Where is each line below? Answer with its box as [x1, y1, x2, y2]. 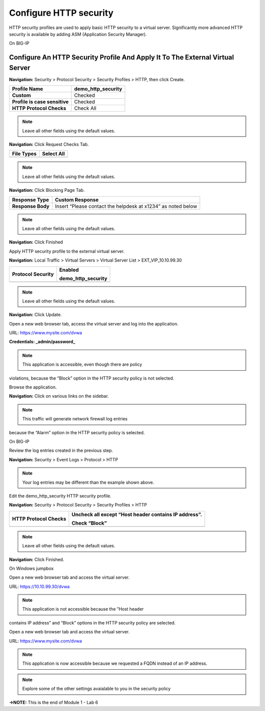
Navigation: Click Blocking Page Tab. [9, 187, 85, 193]
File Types [12, 150, 37, 157]
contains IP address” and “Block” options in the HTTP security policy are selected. [9, 620, 176, 625]
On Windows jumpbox [9, 565, 54, 571]
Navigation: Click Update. [9, 312, 62, 318]
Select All [42, 150, 65, 157]
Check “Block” [71, 519, 107, 526]
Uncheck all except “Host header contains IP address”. [71, 511, 202, 518]
